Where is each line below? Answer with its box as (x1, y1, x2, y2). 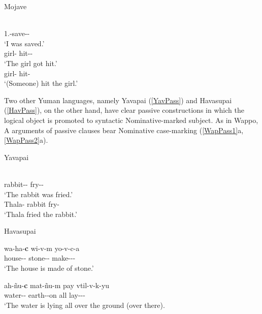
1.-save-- (4, 28, 30, 39)
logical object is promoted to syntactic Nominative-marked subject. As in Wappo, (4, 114, 258, 125)
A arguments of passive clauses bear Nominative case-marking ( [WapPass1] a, (4, 124, 244, 135)
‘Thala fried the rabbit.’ (4, 208, 78, 219)
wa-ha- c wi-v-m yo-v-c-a (4, 242, 80, 253)
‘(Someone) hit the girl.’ (4, 78, 78, 88)
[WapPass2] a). (4, 135, 48, 145)
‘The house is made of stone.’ (4, 263, 94, 273)
